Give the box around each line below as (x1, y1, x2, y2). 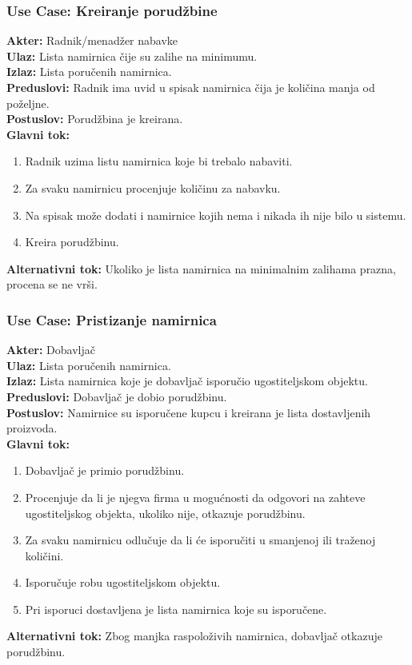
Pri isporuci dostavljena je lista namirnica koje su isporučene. (25, 600, 327, 617)
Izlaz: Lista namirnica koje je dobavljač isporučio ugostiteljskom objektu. (6, 372, 368, 389)
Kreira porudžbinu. (25, 233, 119, 250)
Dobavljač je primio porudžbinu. (25, 462, 185, 479)
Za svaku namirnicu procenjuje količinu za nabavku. (25, 179, 281, 196)
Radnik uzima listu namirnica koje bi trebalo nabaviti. (25, 153, 293, 169)
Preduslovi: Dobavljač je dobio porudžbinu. (6, 388, 227, 404)
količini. (25, 547, 64, 563)
